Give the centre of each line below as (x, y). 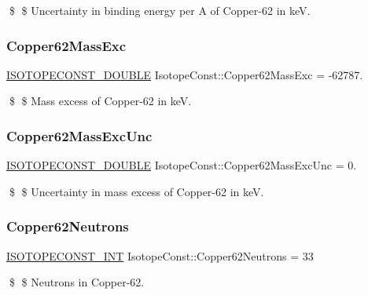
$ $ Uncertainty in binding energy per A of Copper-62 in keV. (160, 10)
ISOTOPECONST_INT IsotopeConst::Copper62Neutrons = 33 (160, 255)
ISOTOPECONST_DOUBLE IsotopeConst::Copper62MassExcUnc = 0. (182, 165)
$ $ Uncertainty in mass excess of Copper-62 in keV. (136, 191)
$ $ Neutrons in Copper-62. (77, 282)
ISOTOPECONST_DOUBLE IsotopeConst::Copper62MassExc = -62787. (185, 74)
